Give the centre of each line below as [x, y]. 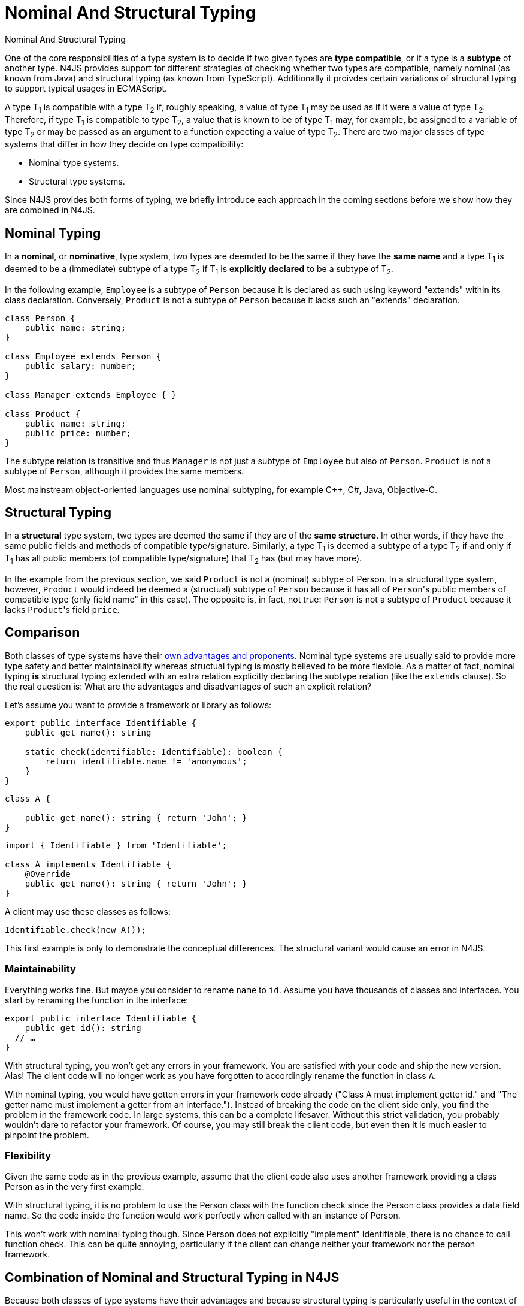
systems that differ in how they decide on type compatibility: [124, 144]
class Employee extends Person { [83, 356]
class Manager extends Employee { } [91, 394]
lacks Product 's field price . [62, 610]
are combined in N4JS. [50, 210]
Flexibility [28, 1155]
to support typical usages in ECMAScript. [86, 88]
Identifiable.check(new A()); [76, 929]
